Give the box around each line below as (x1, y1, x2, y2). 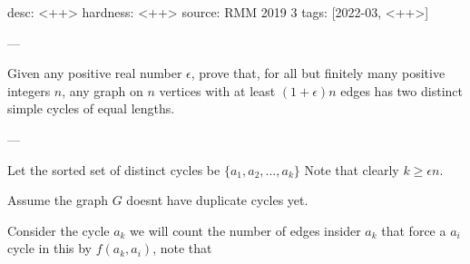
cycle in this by (7, 239, 93, 258)
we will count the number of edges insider (130, 220, 361, 240)
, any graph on (62, 81, 143, 100)
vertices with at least (159, 81, 276, 100)
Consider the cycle (7, 220, 110, 240)
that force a (381, 220, 446, 240)
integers (7, 81, 51, 100)
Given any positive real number (7, 64, 182, 83)
